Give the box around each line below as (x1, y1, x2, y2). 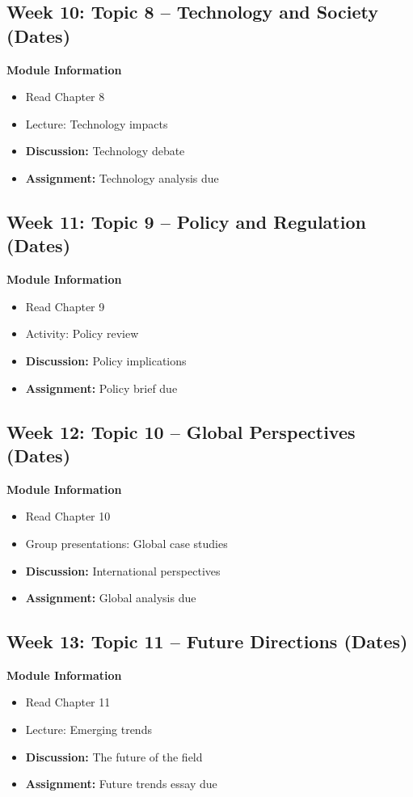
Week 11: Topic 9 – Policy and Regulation (6, 209, 366, 234)
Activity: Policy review (25, 325, 139, 342)
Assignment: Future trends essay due (25, 775, 217, 792)
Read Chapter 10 (25, 508, 111, 525)
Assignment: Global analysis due (25, 589, 196, 606)
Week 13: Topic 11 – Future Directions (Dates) (6, 629, 408, 654)
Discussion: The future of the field (25, 748, 203, 765)
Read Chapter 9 (25, 297, 105, 314)
